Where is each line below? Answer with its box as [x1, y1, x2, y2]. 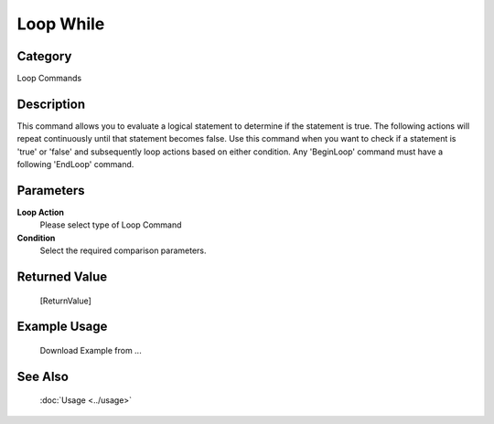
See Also [16, 368, 69, 384]
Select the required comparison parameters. [39, 245, 207, 256]
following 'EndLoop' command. [16, 159, 134, 170]
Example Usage [16, 319, 108, 334]
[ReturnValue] [39, 295, 91, 306]
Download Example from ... [39, 345, 142, 356]
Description [16, 96, 86, 111]
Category [16, 48, 72, 64]
